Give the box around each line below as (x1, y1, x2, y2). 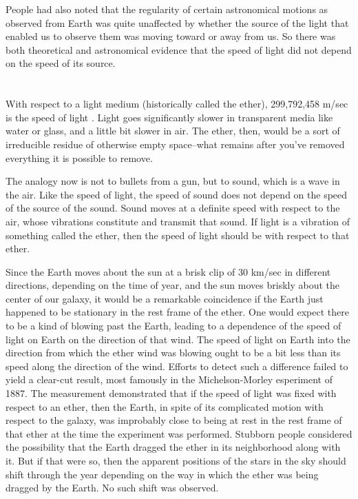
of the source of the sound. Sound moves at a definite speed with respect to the (6, 201, 340, 215)
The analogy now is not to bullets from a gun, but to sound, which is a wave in (6, 174, 340, 188)
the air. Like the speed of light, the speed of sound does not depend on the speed (6, 187, 348, 201)
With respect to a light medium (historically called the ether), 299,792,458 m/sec (6, 96, 348, 111)
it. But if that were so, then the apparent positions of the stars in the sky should (6, 454, 346, 467)
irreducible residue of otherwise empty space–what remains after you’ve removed (6, 136, 345, 151)
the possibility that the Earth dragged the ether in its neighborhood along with (6, 440, 341, 454)
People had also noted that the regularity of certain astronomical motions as (6, 2, 328, 16)
